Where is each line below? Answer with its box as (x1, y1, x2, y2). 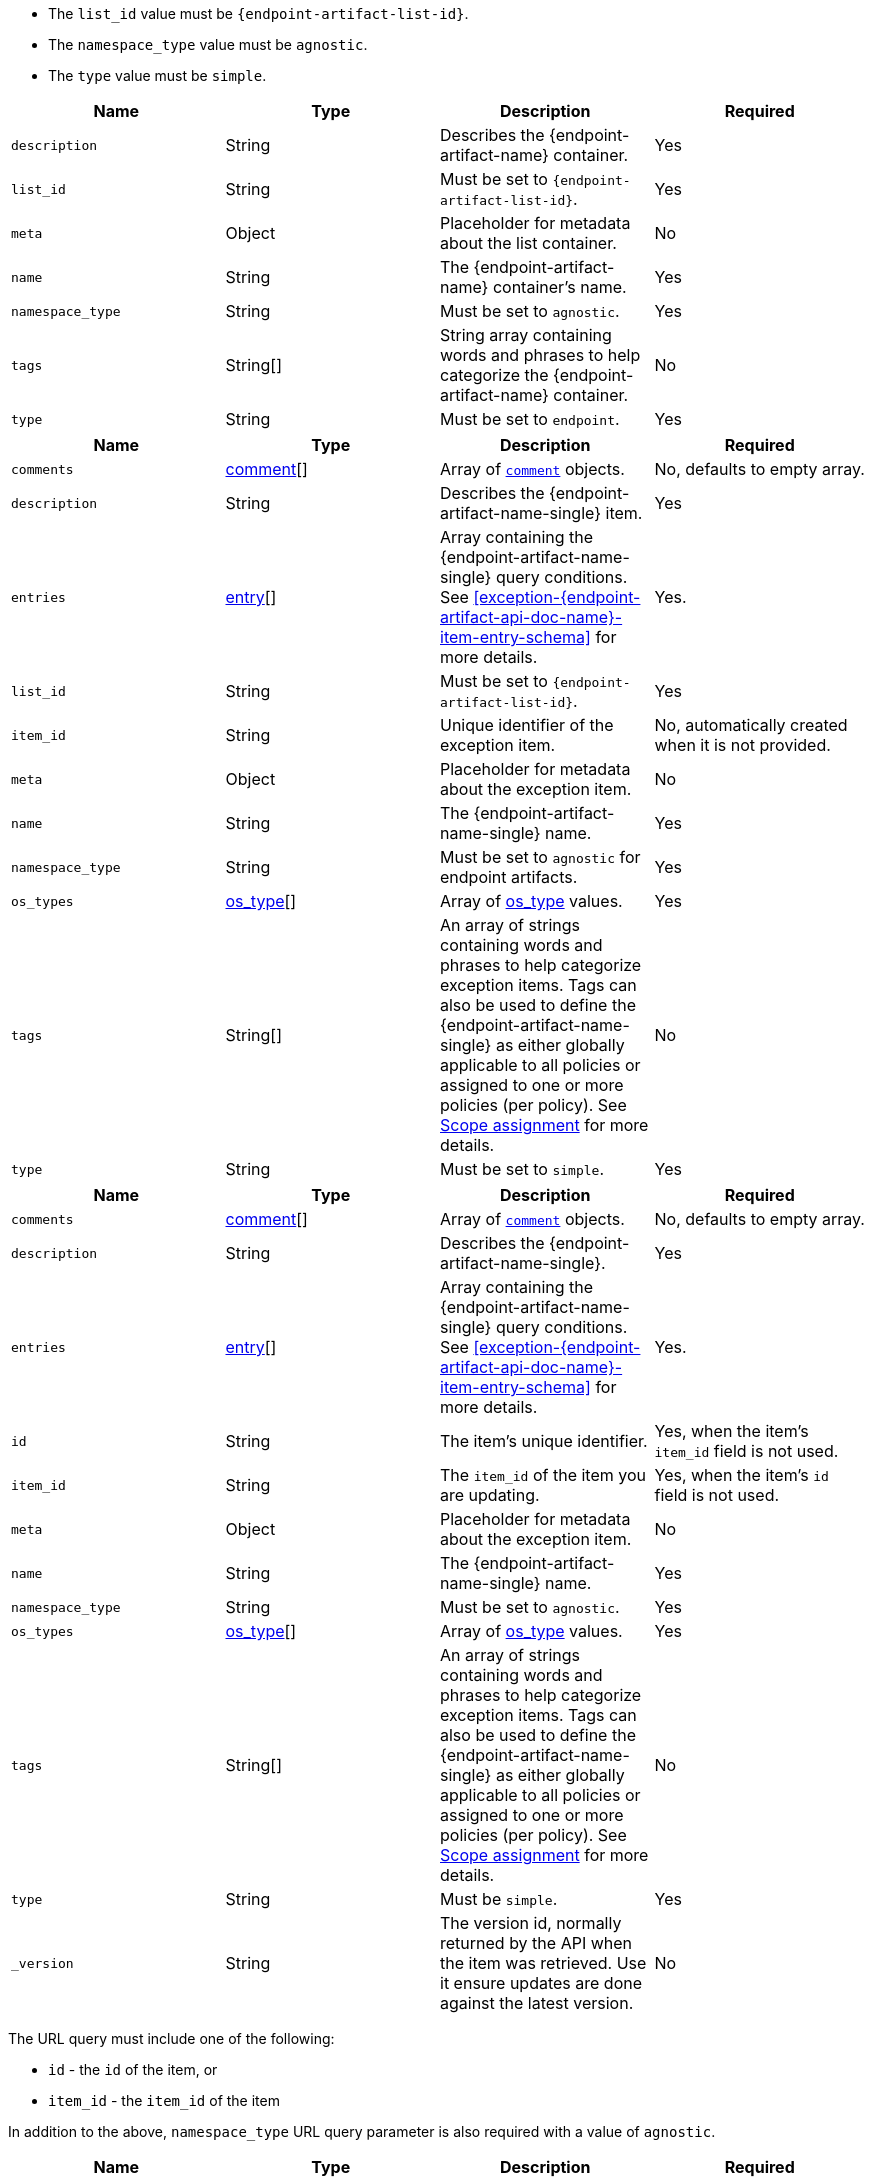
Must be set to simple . (440, 1159, 604, 1179)
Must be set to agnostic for (440, 847, 641, 867)
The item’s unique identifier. (440, 1431, 648, 1451)
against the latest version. (440, 1993, 634, 2013)
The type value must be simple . (48, 67, 267, 84)
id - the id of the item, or (48, 2061, 218, 2078)
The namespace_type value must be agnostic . (48, 36, 368, 53)
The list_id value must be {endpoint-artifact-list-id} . (48, 5, 469, 22)
